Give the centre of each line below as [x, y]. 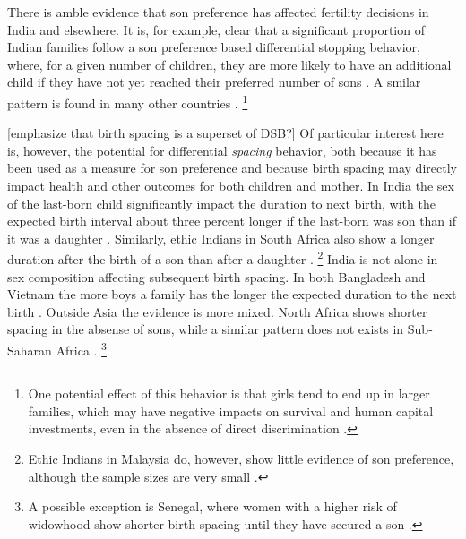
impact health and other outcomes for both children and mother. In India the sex [231, 185]
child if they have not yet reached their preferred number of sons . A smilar [214, 82]
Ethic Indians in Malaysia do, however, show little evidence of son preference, [241, 459]
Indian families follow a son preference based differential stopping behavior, [214, 47]
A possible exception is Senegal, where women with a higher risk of [212, 506]
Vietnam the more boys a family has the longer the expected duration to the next [232, 294]
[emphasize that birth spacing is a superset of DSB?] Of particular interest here [225, 133]
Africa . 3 [81, 349]
